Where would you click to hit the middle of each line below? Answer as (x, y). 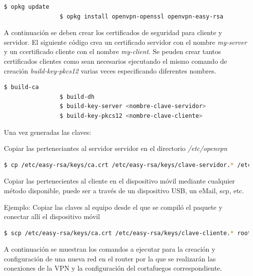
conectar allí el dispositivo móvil (52, 216)
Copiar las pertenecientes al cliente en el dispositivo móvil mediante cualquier (119, 181)
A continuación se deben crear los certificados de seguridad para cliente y (113, 32)
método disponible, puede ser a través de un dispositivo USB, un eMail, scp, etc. (124, 190)
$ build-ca (21, 87)
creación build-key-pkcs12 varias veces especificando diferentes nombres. (110, 70)
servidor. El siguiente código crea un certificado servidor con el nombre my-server (126, 42)
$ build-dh (77, 97)
